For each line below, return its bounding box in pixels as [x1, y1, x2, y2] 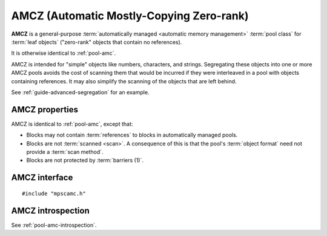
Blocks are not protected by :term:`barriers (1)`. [26, 157, 144, 164]
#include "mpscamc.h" [22, 190, 86, 197]
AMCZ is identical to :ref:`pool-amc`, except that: [11, 120, 133, 127]
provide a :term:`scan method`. [26, 148, 104, 155]
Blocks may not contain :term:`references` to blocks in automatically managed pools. [26, 132, 238, 139]
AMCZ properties [11, 104, 79, 115]
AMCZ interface [11, 173, 73, 183]
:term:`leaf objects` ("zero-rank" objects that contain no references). [11, 38, 182, 45]
